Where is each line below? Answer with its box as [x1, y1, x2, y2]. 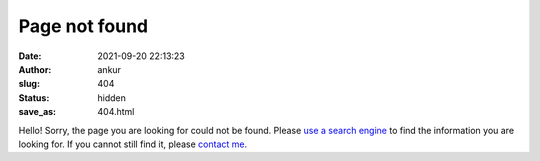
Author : [18, 63, 52, 75]
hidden [97, 91, 127, 104]
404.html [97, 106, 135, 118]
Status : [18, 91, 50, 104]
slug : [18, 78, 40, 90]
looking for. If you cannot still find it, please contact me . [18, 138, 248, 150]
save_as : [18, 106, 57, 118]
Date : [18, 50, 42, 62]
